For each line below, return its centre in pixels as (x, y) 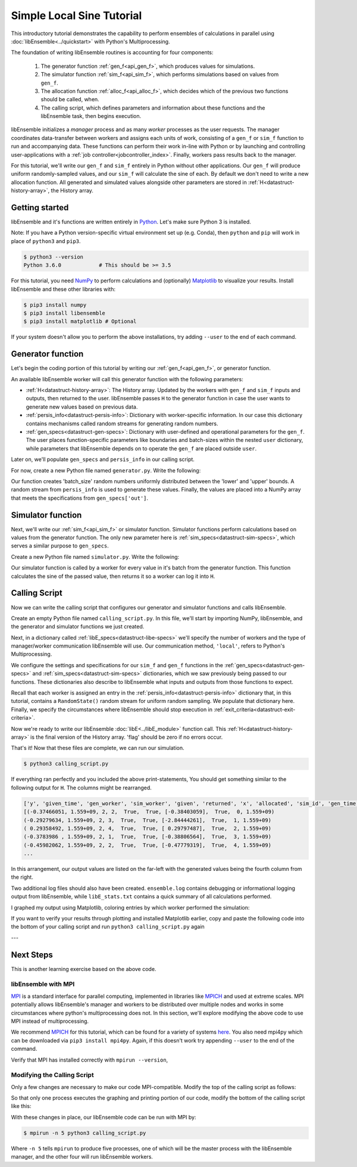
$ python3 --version (53, 257)
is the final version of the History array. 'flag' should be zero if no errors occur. (126, 737)
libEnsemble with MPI (43, 984)
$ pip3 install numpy (55, 305)
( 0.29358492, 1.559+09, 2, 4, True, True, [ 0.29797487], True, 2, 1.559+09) (148, 828)
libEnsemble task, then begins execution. (91, 116)
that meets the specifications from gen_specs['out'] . (80, 498)
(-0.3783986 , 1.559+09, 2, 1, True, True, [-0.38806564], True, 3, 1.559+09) (148, 837)
